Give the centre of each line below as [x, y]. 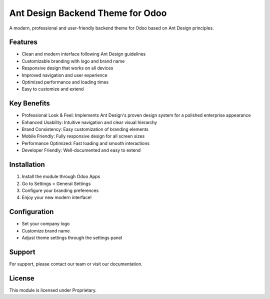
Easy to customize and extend [53, 89]
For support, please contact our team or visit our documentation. [76, 264]
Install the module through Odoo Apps [61, 176]
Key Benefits [29, 103]
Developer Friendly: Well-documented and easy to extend [81, 150]
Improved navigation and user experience [64, 75]
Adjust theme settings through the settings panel [72, 238]
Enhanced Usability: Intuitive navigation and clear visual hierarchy [89, 122]
